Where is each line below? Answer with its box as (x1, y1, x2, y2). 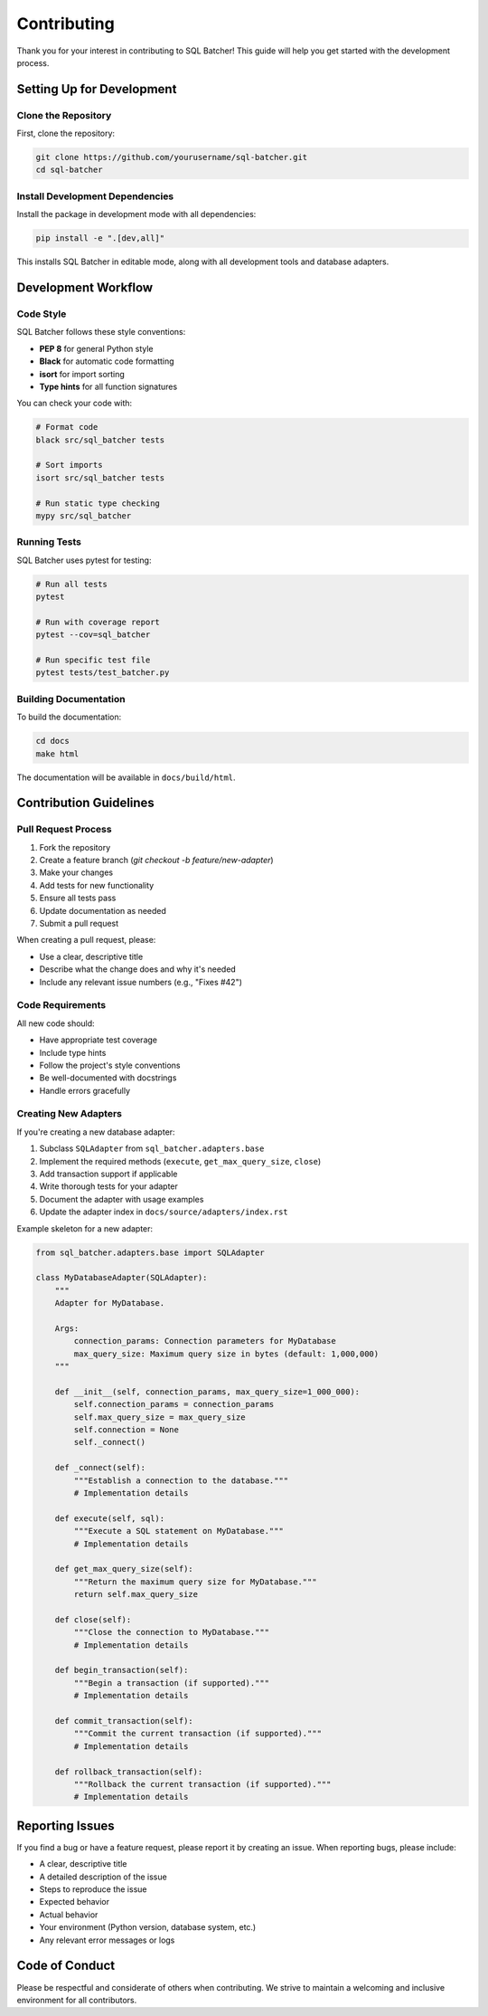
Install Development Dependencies (16, 190, 174, 203)
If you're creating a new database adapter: (16, 1127, 175, 1137)
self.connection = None (73, 1425, 180, 1435)
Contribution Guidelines (16, 795, 155, 811)
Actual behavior (39, 1909, 99, 1920)
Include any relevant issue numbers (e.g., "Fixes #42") (39, 976, 243, 987)
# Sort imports (35, 460, 103, 471)
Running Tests (16, 536, 81, 548)
